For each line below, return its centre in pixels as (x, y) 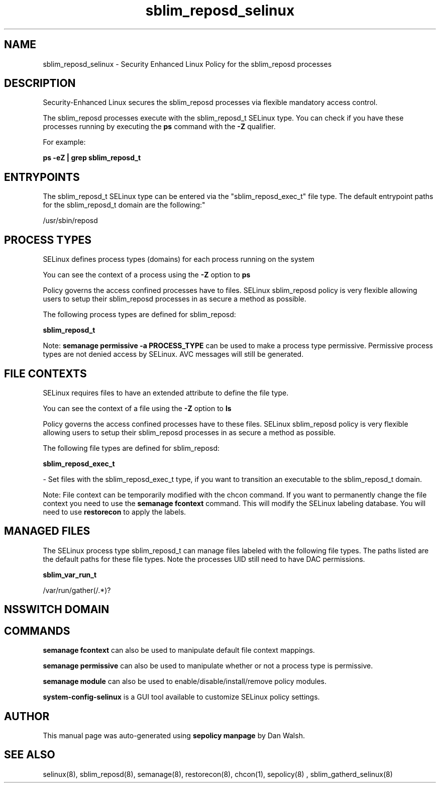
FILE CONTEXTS (45, 373)
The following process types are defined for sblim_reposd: (139, 315)
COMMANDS (37, 631)
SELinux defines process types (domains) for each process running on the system (179, 259)
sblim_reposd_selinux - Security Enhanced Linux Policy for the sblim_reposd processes (187, 64)
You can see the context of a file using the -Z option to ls (137, 408)
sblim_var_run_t (70, 574)
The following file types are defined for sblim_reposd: (131, 448)
